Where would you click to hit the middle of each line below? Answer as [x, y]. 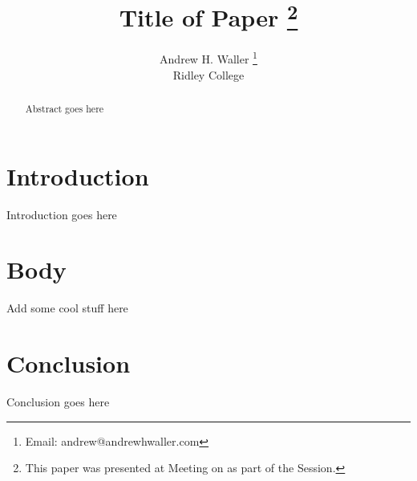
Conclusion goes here [58, 402]
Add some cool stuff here [67, 308]
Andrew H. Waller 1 [208, 58]
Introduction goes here [62, 214]
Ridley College [208, 74]
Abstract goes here [65, 109]
